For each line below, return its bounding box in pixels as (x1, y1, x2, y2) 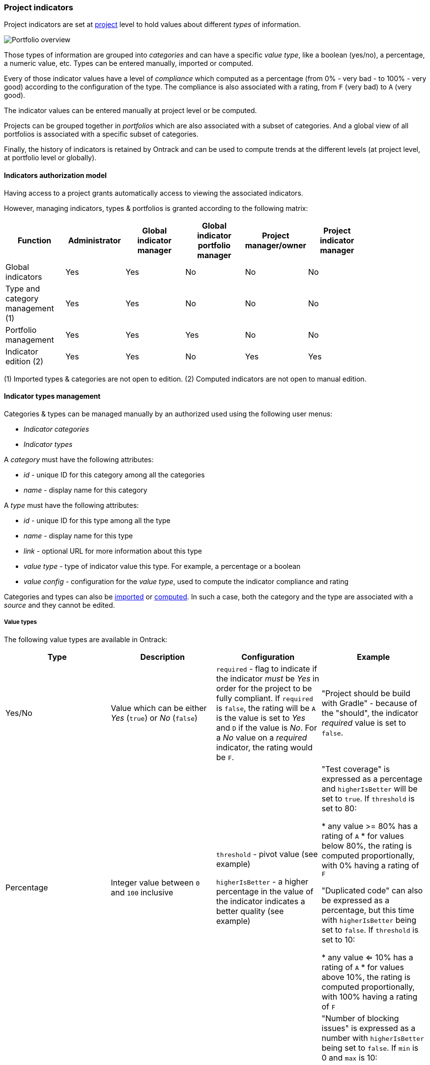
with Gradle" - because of (321, 698, 417, 708)
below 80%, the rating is (321, 840, 412, 851)
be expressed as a (321, 895, 390, 905)
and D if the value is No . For (216, 722, 317, 733)
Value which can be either (111, 703, 207, 713)
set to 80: (321, 803, 357, 813)
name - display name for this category (24, 485, 147, 494)
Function (18, 235, 52, 245)
